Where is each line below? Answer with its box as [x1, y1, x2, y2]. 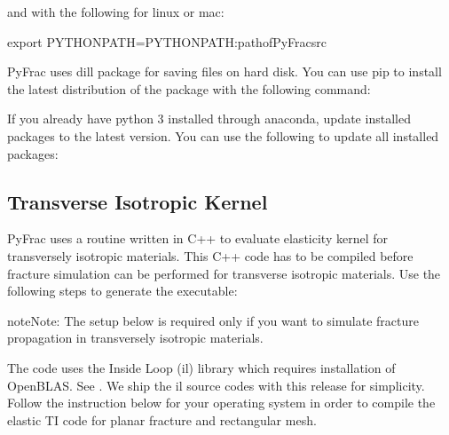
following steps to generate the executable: [7, 281, 238, 300]
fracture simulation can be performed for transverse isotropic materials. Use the [7, 264, 441, 282]
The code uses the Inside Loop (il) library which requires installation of [7, 358, 396, 376]
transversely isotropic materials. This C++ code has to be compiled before [7, 246, 414, 265]
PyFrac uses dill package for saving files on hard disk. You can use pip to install [7, 62, 442, 81]
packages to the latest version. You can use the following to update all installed [7, 126, 439, 145]
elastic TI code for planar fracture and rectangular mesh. [7, 410, 317, 429]
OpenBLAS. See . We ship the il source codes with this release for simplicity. [7, 376, 425, 394]
